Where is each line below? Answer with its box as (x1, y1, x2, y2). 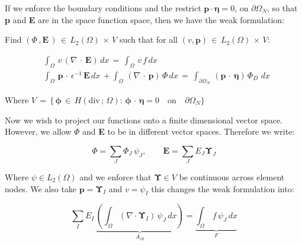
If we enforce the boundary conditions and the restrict (5, 2, 201, 14)
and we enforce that (79, 171, 152, 183)
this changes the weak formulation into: (151, 182, 294, 195)
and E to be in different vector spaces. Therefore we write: (82, 125, 295, 138)
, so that (267, 2, 298, 14)
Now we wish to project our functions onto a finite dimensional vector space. (5, 113, 283, 126)
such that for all (119, 33, 178, 46)
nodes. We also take (5, 182, 77, 195)
